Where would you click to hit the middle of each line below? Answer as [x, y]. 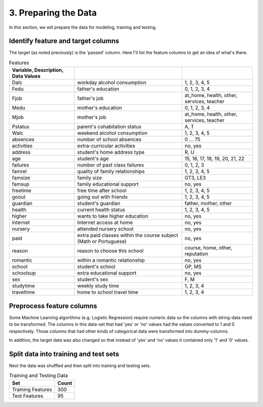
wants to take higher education [113, 216]
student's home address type [111, 152]
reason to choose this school [110, 251]
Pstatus [20, 127]
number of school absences [109, 140]
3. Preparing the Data [53, 13]
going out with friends [103, 197]
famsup [21, 184]
